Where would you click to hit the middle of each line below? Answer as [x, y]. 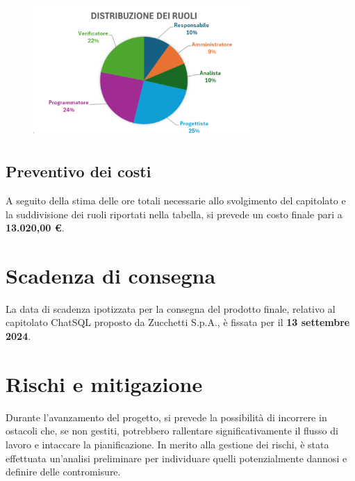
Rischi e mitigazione [104, 383]
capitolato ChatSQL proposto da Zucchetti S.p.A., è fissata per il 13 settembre [178, 322]
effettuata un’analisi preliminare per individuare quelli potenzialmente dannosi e [176, 458]
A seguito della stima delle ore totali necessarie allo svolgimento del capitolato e [176, 200]
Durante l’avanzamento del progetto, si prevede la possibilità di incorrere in [166, 417]
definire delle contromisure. [63, 472]
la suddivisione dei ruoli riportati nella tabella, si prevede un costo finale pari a [174, 214]
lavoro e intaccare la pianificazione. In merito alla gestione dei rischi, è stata [167, 444]
